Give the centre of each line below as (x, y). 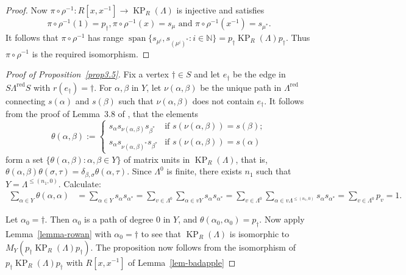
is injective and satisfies (220, 10)
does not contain (223, 100)
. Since (139, 171)
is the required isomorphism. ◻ (91, 53)
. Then (57, 219)
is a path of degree (119, 219)
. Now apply (282, 219)
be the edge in (259, 74)
